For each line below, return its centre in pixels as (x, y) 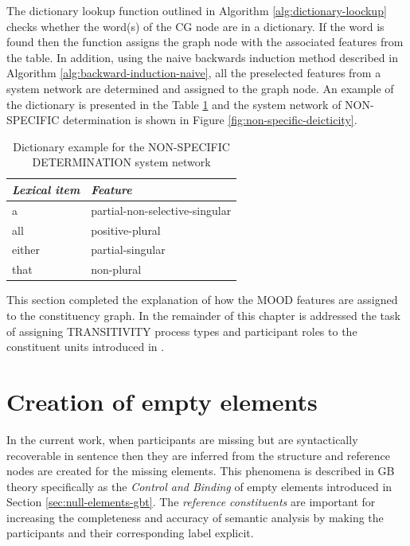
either (26, 250)
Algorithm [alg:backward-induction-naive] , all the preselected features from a (194, 73)
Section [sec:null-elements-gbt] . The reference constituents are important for (191, 502)
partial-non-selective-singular (161, 210)
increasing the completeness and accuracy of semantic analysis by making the (195, 517)
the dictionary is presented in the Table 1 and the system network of (174, 104)
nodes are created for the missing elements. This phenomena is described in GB (201, 471)
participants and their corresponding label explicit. (130, 533)
